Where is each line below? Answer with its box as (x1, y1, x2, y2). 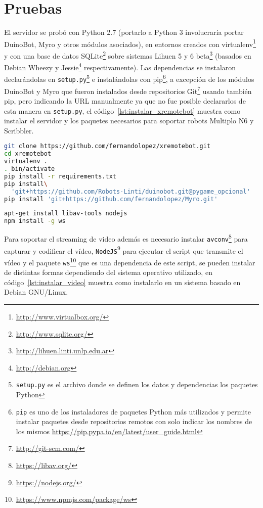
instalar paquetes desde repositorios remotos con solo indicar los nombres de (16, 416, 252, 427)
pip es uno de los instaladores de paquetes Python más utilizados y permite (16, 406, 251, 417)
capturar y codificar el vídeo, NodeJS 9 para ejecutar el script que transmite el (4, 244, 243, 256)
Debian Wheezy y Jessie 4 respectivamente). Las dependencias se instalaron (4, 61, 236, 72)
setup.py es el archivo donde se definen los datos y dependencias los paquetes (16, 379, 258, 390)
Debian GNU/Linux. (4, 287, 68, 297)
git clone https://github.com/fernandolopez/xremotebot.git (4, 143, 211, 150)
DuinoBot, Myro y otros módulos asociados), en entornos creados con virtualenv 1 (4, 37, 256, 49)
